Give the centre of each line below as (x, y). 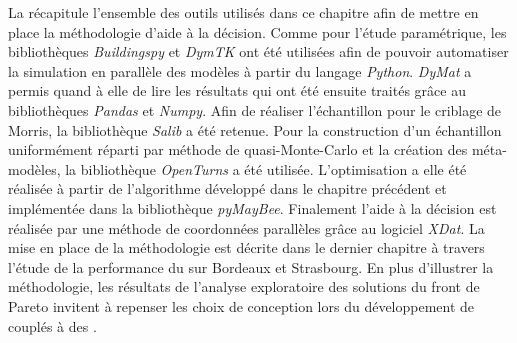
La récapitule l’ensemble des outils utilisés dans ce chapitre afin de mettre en (243, 12)
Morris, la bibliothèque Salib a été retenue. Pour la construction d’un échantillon (255, 129)
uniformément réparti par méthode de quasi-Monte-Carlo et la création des (238, 149)
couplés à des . (52, 325)
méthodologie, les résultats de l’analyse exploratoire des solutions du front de (244, 286)
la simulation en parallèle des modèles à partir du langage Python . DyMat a (240, 70)
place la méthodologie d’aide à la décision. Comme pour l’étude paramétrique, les (257, 31)
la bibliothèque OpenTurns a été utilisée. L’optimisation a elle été (266, 168)
